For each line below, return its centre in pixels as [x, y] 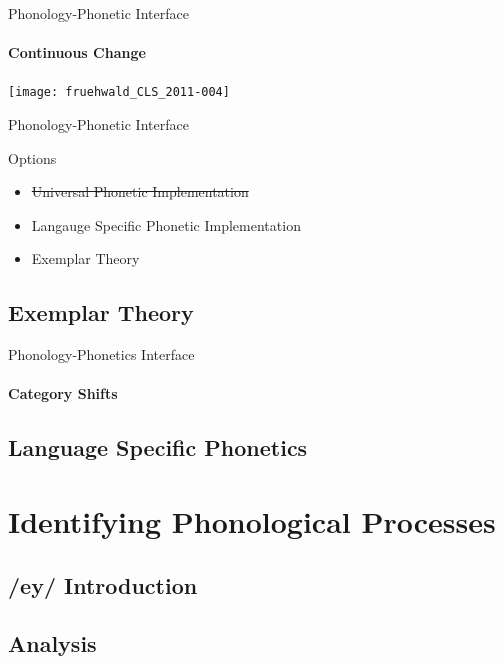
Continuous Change [77, 52]
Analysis [52, 643]
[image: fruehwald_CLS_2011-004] [119, 92]
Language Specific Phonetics [158, 447]
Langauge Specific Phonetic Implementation [166, 224]
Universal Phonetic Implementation [140, 191]
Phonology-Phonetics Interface [101, 354]
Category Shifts [63, 393]
